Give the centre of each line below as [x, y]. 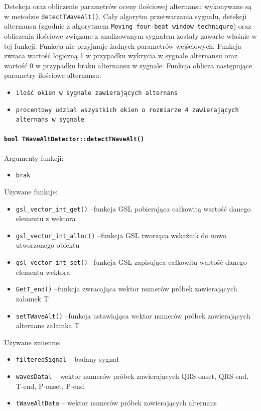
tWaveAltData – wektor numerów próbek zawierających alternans [116, 403]
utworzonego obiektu [48, 245]
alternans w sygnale [50, 120]
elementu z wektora [46, 218]
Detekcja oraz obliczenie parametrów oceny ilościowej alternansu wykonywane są [128, 6]
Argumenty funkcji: [34, 158]
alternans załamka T [48, 325]
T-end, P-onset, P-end [50, 386]
